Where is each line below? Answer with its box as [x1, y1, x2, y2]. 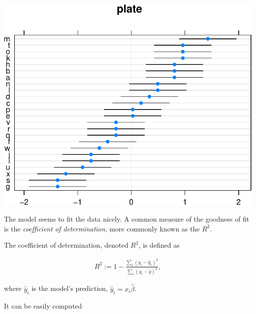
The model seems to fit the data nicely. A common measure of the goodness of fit [4, 214, 250, 224]
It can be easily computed [4, 300, 82, 311]
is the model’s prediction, [32, 283, 108, 293]
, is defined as [138, 240, 180, 250]
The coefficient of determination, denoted [4, 240, 128, 250]
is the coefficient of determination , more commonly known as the [4, 223, 200, 233]
